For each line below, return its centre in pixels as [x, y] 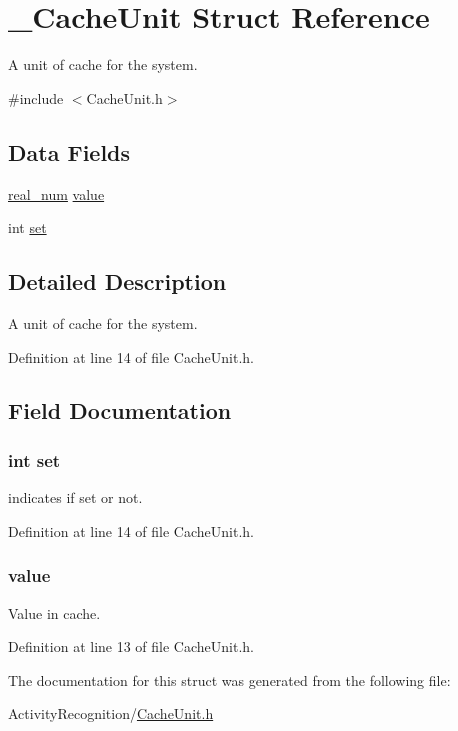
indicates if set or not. [75, 497]
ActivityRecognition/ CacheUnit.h [111, 713]
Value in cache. [54, 612]
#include [36, 97]
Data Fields [69, 151]
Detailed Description [117, 281]
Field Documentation [120, 410]
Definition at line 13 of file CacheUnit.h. [131, 646]
